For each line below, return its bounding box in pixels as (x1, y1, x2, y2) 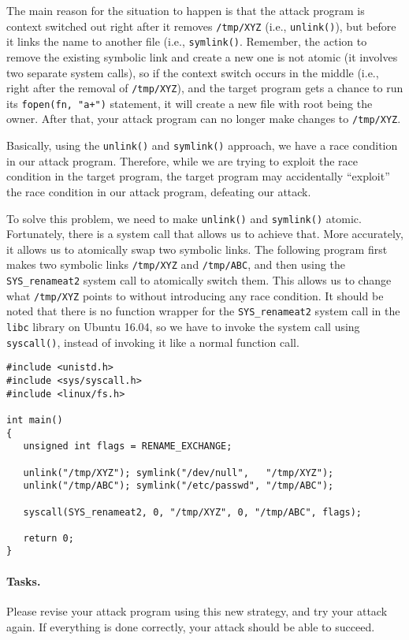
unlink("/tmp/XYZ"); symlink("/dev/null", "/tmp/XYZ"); (23, 467, 334, 478)
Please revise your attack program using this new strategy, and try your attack (6, 602, 388, 619)
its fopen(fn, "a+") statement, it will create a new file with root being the (6, 95, 373, 111)
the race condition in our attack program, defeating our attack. (6, 183, 311, 199)
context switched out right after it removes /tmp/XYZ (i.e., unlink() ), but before (6, 17, 396, 34)
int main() (6, 414, 63, 426)
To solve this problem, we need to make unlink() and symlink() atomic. (6, 210, 362, 226)
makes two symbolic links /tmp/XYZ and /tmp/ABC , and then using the (6, 256, 345, 273)
